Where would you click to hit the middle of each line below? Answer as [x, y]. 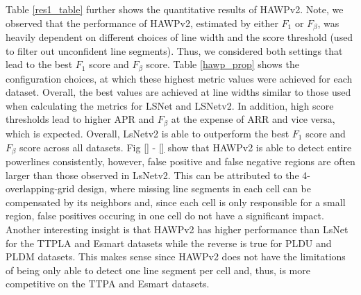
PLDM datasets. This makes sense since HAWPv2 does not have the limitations [176, 256]
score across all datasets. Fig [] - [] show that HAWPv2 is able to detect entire [186, 147]
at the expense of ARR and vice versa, [253, 119]
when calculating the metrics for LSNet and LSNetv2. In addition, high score [170, 105]
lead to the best [39, 64]
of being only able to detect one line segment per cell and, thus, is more [158, 270]
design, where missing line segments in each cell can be [194, 188]
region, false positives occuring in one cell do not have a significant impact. [165, 216]
